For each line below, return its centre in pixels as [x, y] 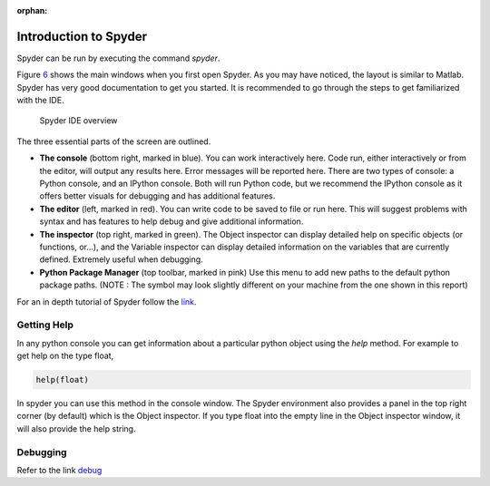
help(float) [63, 380]
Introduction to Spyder [82, 36]
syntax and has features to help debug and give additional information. [171, 221]
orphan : [32, 10]
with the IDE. [40, 101]
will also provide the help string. [76, 428]
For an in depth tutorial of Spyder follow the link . [107, 301]
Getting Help [45, 325]
